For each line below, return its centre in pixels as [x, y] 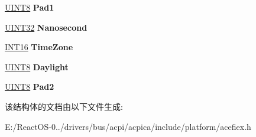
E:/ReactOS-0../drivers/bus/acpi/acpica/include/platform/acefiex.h [128, 126]
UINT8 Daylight [37, 66]
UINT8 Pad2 [30, 87]
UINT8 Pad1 [30, 7]
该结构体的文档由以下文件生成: [64, 106]
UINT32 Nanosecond [46, 27]
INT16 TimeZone [39, 47]
